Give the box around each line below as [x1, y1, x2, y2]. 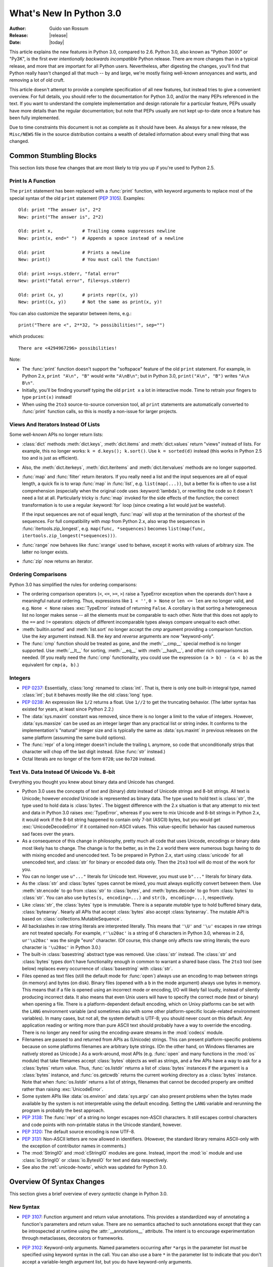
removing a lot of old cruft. [9, 77, 65, 83]
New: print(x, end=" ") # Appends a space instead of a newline [18, 235, 184, 241]
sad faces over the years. [22, 831, 75, 837]
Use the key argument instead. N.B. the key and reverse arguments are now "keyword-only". [22, 633, 215, 640]
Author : [9, 25, 26, 31]
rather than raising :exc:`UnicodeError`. [22, 1086, 104, 1092]
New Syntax [9, 1203, 40, 1210]
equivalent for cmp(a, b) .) [22, 661, 79, 667]
